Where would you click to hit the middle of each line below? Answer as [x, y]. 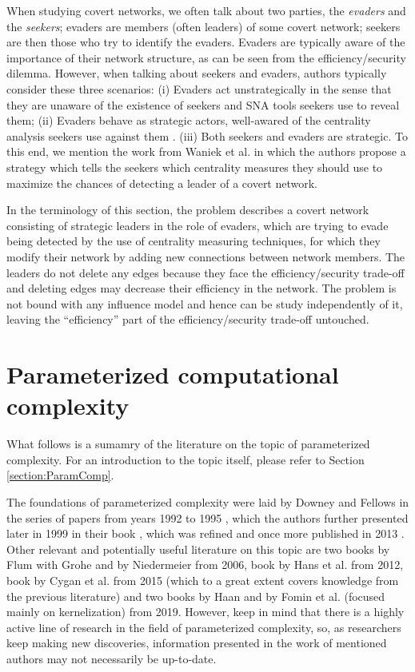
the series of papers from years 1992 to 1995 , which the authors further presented [207, 517]
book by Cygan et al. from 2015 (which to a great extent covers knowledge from [203, 580]
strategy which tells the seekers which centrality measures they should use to [195, 167]
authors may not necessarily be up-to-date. [112, 658]
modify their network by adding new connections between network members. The [206, 256]
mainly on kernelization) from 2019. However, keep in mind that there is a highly [206, 612]
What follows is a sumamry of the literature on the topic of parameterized [188, 444]
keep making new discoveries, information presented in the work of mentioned [197, 643]
